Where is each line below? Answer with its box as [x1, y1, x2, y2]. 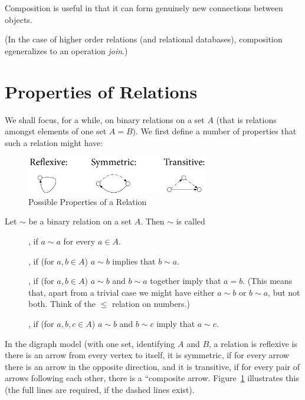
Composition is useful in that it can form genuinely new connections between [5, 2, 283, 14]
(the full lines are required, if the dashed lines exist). [5, 384, 195, 395]
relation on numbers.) [111, 297, 190, 310]
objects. [5, 13, 32, 25]
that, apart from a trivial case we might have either [28, 286, 215, 298]
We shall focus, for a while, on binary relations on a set [5, 113, 205, 125]
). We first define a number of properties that [132, 125, 297, 137]
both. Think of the [28, 297, 96, 310]
